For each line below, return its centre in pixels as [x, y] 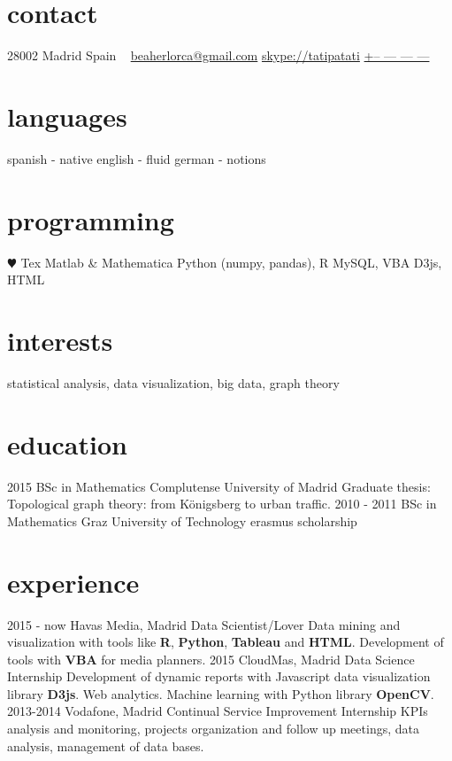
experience [73, 582]
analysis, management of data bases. [106, 745]
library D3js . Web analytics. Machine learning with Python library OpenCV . [221, 693]
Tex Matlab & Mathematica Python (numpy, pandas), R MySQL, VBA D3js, [231, 262]
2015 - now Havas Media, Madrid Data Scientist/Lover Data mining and [204, 624]
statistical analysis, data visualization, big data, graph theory [173, 382]
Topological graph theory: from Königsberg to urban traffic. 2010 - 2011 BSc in [222, 504]
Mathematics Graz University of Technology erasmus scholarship [182, 520]
